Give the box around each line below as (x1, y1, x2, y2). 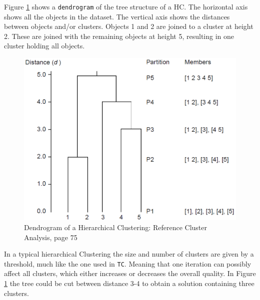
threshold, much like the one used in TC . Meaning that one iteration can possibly (4, 258, 251, 269)
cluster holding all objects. (4, 40, 85, 51)
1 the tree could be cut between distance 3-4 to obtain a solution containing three (4, 278, 254, 288)
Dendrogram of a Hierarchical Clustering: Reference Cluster (24, 222, 207, 232)
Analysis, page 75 (24, 232, 77, 242)
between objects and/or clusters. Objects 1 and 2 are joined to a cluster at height (4, 21, 253, 31)
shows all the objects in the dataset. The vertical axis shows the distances (4, 11, 230, 21)
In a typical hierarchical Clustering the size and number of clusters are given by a (4, 249, 254, 259)
